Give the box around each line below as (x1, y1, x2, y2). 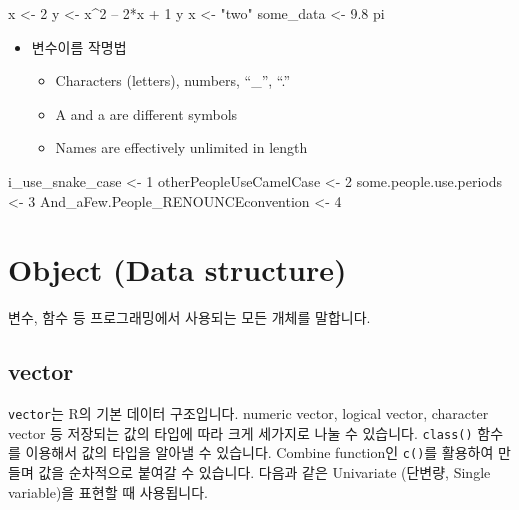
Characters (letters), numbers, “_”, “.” (55, 70, 291, 91)
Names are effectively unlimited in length (55, 137, 308, 158)
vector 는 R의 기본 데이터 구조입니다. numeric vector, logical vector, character (8, 403, 489, 424)
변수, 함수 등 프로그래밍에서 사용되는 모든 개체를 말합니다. (8, 307, 371, 328)
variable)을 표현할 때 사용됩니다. (8, 481, 209, 502)
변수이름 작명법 (31, 36, 127, 57)
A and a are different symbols (55, 103, 238, 124)
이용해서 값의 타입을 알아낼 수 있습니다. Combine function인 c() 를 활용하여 (25, 442, 494, 463)
